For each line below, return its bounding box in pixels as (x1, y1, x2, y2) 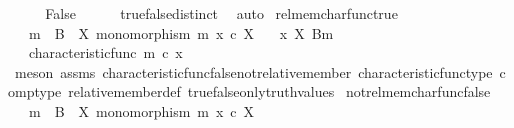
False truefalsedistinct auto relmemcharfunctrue (45, 3, 398, 23)
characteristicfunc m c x (28, 42, 183, 63)
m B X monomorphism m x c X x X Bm (28, 22, 334, 43)
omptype (8, 81, 62, 102)
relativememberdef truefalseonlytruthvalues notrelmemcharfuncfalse (68, 81, 491, 102)
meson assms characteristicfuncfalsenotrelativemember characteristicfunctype (14, 61, 493, 82)
